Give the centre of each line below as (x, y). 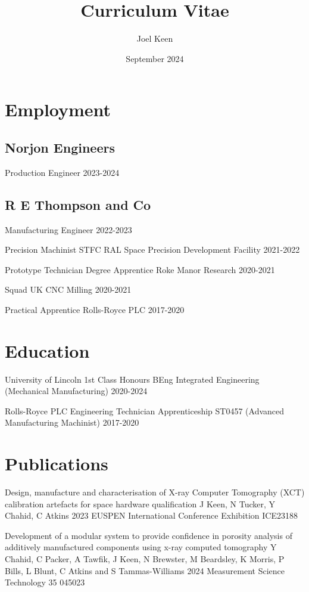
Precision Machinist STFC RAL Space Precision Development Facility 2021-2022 (152, 249)
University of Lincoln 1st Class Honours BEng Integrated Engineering (132, 379)
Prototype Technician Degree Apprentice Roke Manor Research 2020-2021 (140, 269)
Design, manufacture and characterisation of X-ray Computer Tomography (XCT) (155, 492)
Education (47, 350)
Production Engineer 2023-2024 (62, 172)
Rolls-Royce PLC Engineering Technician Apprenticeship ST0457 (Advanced (145, 410)
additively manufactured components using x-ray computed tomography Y (141, 547)
